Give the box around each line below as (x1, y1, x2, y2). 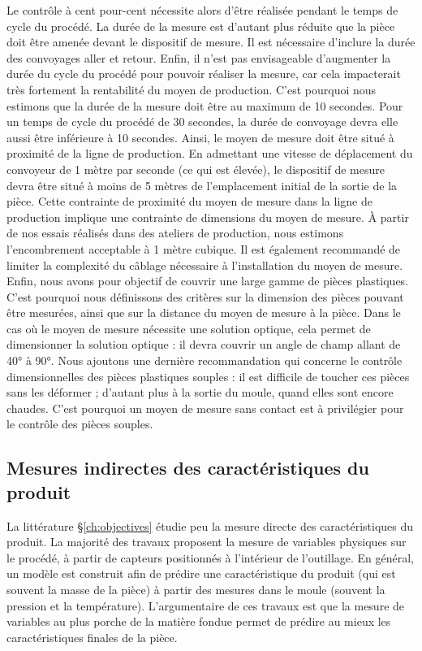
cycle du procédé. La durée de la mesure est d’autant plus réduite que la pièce (6, 17, 395, 34)
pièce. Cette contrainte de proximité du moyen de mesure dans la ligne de (6, 193, 372, 210)
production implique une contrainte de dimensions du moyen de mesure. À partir (6, 208, 409, 225)
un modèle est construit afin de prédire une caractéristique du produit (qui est (6, 565, 396, 582)
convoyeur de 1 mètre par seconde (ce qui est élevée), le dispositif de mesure (6, 160, 385, 177)
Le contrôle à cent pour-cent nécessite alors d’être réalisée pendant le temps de (6, 2, 398, 18)
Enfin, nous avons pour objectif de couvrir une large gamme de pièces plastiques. (6, 272, 409, 289)
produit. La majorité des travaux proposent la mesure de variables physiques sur (6, 533, 407, 550)
